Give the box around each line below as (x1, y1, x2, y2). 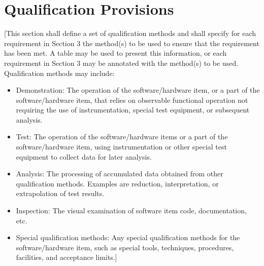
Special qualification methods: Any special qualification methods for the (16, 232, 240, 243)
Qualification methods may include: (4, 67, 115, 78)
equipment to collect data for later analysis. (16, 151, 152, 162)
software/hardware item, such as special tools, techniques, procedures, (16, 242, 234, 252)
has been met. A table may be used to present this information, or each (4, 48, 227, 58)
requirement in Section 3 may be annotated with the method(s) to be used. (4, 57, 239, 68)
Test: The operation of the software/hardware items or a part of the (16, 131, 228, 142)
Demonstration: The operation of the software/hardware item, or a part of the (16, 85, 260, 95)
